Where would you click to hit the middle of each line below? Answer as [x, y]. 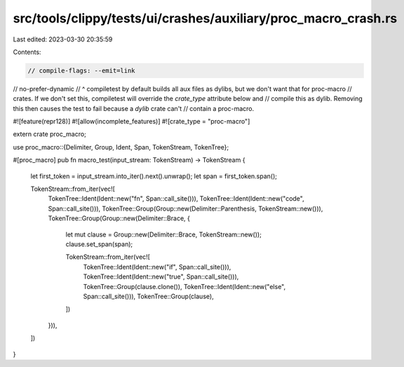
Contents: [27, 52]
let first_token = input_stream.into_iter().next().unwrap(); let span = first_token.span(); [154, 176]
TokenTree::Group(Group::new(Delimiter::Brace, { [119, 218]
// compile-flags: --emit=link [82, 71]
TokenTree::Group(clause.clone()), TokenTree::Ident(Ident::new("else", [184, 286]
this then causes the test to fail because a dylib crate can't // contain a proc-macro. [134, 108]
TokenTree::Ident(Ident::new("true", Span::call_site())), [161, 276]
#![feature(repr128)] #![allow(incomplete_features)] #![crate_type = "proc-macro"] [132, 121]
